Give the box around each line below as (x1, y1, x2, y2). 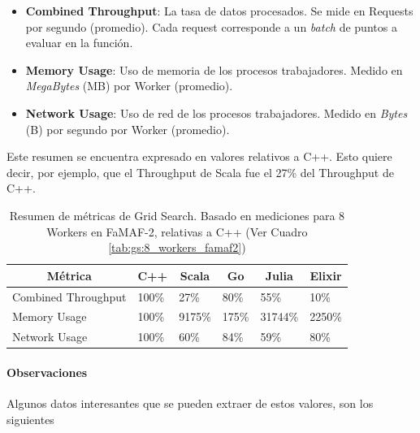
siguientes (6, 410, 54, 427)
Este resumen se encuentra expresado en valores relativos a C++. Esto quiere (6, 148, 392, 165)
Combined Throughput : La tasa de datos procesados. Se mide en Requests (25, 2, 414, 19)
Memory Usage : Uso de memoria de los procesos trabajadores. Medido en (25, 61, 403, 78)
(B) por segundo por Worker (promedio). (25, 120, 230, 137)
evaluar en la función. (25, 34, 133, 51)
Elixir (310, 266, 342, 284)
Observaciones (6, 363, 88, 380)
